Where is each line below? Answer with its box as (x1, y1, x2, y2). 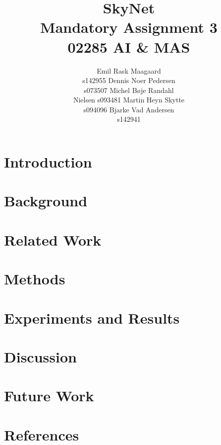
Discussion (4, 346, 77, 366)
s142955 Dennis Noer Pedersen (82, 75, 175, 86)
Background (4, 190, 88, 211)
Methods (4, 268, 65, 289)
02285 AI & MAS (67, 36, 190, 57)
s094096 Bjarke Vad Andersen (83, 104, 174, 114)
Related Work (4, 229, 102, 250)
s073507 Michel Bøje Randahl (84, 85, 174, 95)
